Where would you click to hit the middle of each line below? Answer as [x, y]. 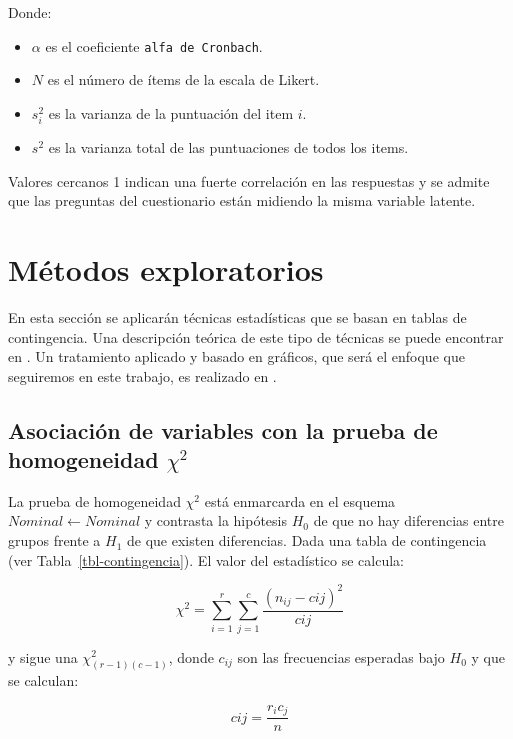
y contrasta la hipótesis [215, 520]
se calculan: [43, 680]
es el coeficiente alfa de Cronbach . [154, 45]
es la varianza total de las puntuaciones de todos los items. [228, 147]
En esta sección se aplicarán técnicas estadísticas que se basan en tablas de [237, 316]
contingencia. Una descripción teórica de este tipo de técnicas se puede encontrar [256, 336]
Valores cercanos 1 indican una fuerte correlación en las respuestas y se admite [249, 180]
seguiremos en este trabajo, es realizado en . [142, 375]
